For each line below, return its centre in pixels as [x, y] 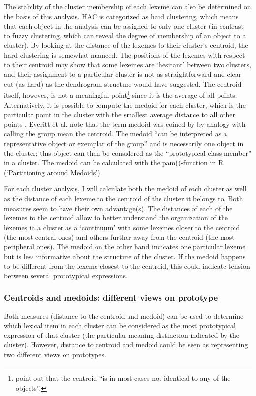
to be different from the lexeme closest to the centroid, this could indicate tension [127, 266]
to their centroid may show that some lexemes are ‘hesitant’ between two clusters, [128, 64]
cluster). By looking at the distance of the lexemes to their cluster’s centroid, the [126, 45]
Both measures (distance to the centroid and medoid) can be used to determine [124, 316]
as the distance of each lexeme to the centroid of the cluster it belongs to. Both [124, 198]
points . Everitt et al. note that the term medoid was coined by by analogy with [125, 124]
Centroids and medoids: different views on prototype [111, 297]
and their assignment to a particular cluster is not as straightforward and [114, 74]
